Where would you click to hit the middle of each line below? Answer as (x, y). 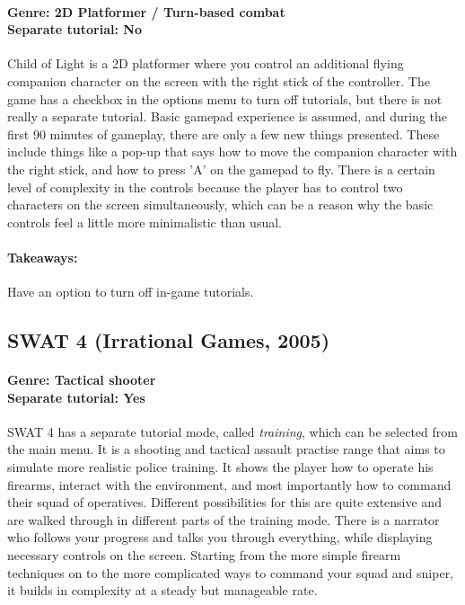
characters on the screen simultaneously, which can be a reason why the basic (220, 205)
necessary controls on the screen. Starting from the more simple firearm (204, 555)
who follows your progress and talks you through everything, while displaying (220, 537)
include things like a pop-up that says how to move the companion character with (232, 151)
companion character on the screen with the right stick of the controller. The (219, 80)
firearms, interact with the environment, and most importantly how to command (229, 484)
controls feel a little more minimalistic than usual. (145, 222)
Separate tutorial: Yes (76, 397)
